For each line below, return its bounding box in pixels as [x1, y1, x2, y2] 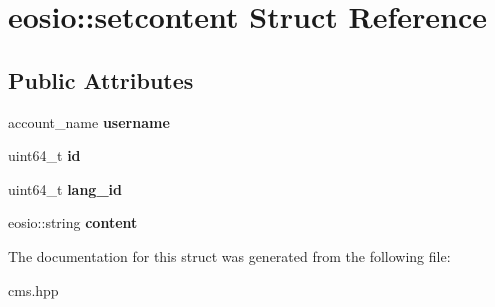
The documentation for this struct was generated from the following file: [8, 245, 451, 266]
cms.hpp [8, 279, 59, 300]
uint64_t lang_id [8, 178, 122, 199]
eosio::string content [8, 212, 138, 233]
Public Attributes [8, 64, 194, 95]
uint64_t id [8, 145, 81, 166]
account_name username [8, 111, 170, 132]
